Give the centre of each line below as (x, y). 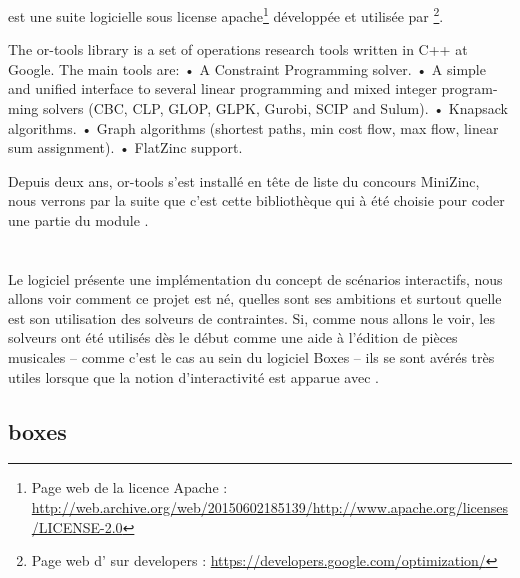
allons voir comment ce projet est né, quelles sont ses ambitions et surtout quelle (255, 298)
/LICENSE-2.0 (77, 526)
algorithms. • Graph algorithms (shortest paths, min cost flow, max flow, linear (253, 127)
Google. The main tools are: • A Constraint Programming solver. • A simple (247, 68)
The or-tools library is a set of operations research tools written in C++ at (238, 49)
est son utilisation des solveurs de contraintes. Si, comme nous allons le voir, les (251, 317)
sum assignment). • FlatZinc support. (125, 147)
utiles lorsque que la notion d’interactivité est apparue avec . (193, 376)
